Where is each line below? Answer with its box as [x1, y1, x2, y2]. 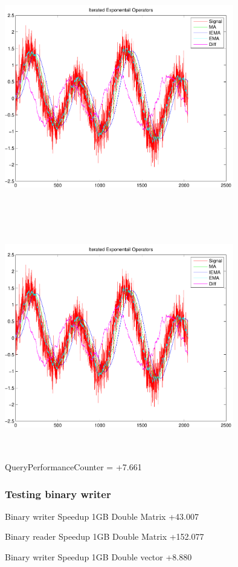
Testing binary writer [5, 486, 111, 501]
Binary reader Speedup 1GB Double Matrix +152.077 [5, 530, 204, 543]
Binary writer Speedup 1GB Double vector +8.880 [5, 551, 192, 563]
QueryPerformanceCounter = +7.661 [5, 461, 142, 473]
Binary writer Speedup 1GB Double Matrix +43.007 [5, 510, 199, 522]
